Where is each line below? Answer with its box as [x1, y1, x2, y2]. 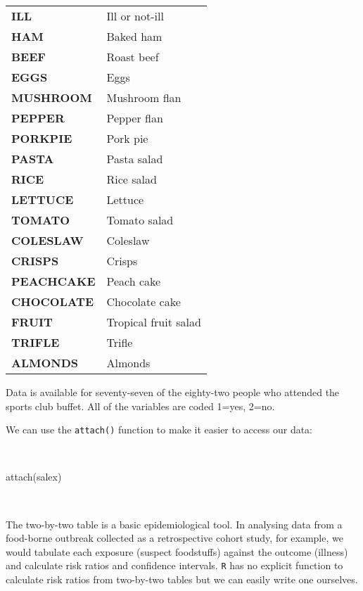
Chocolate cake [106, 293, 181, 310]
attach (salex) [6, 469, 62, 484]
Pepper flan [106, 110, 163, 126]
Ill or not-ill [106, 8, 164, 24]
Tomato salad [106, 212, 174, 228]
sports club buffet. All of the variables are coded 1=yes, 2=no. [6, 398, 275, 413]
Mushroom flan [106, 89, 181, 106]
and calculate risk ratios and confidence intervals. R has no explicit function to [6, 558, 343, 573]
